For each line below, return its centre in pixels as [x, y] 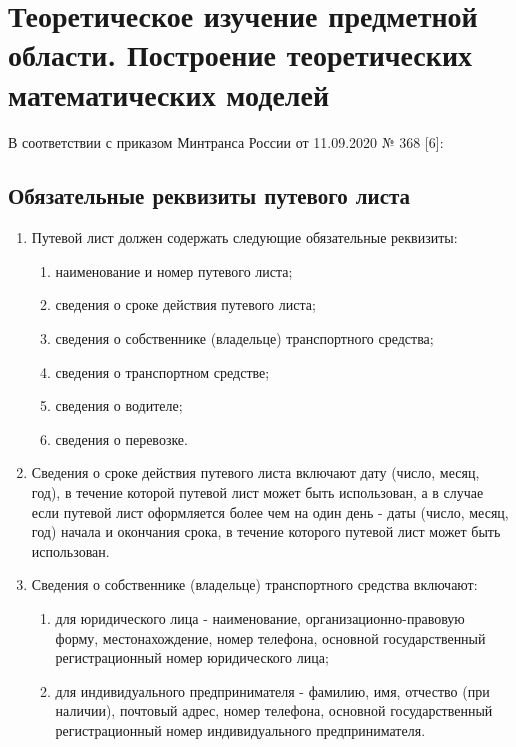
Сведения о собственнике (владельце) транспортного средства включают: [254, 584]
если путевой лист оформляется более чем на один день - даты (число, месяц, [270, 511]
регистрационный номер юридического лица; [192, 657]
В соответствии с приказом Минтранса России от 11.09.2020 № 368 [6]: [226, 141]
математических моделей [169, 93]
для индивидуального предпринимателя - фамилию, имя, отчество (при [272, 690]
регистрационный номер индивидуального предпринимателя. [240, 729]
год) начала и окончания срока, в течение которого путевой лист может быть [266, 531]
